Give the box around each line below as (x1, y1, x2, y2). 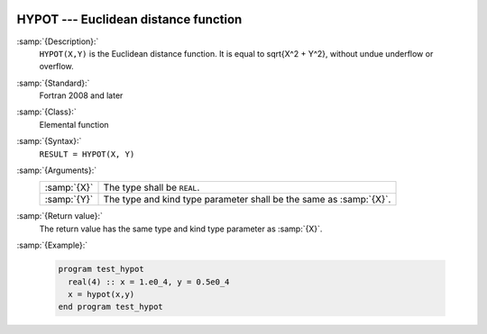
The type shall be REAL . (103, 181, 200, 194)
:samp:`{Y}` (44, 194, 94, 206)
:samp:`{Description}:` (16, 36, 99, 47)
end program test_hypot (58, 302, 164, 312)
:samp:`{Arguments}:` (16, 165, 97, 176)
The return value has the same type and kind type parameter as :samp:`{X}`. (39, 223, 323, 234)
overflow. (39, 61, 74, 72)
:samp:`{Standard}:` (16, 77, 90, 88)
